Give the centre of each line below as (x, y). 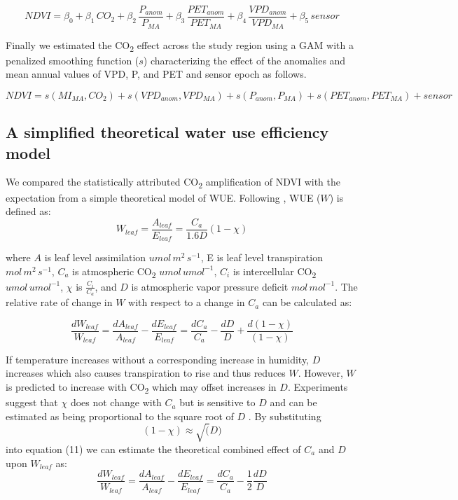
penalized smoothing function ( (72, 60)
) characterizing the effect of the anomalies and (244, 60)
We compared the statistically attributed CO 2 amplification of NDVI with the (173, 183)
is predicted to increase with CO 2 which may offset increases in (141, 388)
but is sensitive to (217, 402)
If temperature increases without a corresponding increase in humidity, (158, 359)
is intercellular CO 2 (275, 272)
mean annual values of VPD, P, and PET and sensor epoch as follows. (156, 74)
